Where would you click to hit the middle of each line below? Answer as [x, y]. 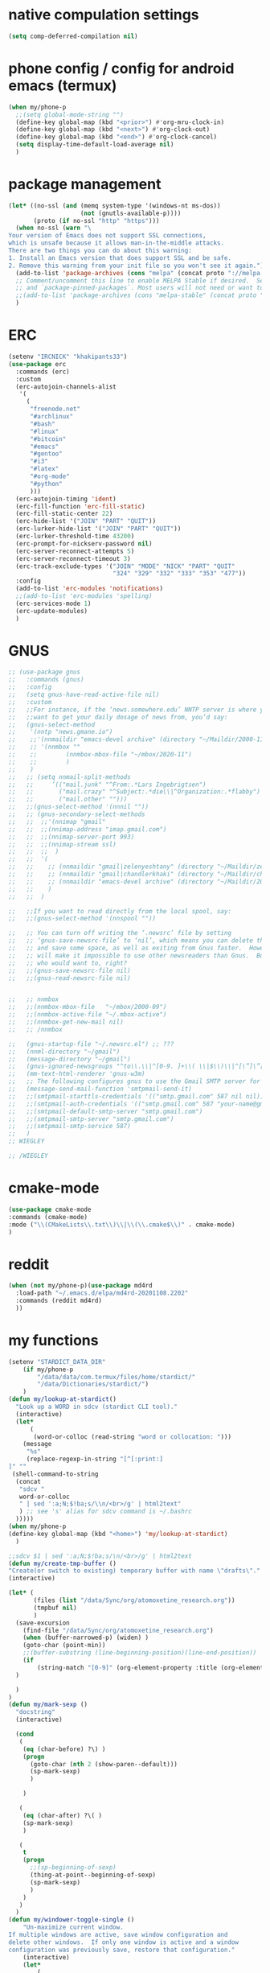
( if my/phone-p [48, 1370]
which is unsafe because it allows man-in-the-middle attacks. [117, 243]
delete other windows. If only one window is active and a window [124, 1942]
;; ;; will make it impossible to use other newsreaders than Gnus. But [138, 955]
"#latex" [44, 469]
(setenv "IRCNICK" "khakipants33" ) [68, 356]
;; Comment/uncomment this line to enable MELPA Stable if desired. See [141, 280]
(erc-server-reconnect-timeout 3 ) [73, 558]
